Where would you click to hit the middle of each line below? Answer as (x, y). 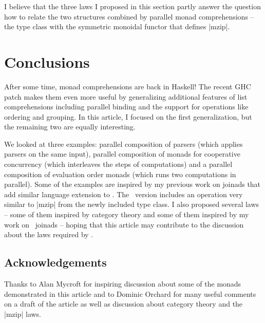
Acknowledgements (55, 262)
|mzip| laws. (23, 313)
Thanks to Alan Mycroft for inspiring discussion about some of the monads (123, 284)
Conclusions (47, 61)
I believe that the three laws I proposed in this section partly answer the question (132, 6)
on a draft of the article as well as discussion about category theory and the (124, 304)
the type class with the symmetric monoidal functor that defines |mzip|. (117, 26)
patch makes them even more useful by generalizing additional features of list (126, 96)
